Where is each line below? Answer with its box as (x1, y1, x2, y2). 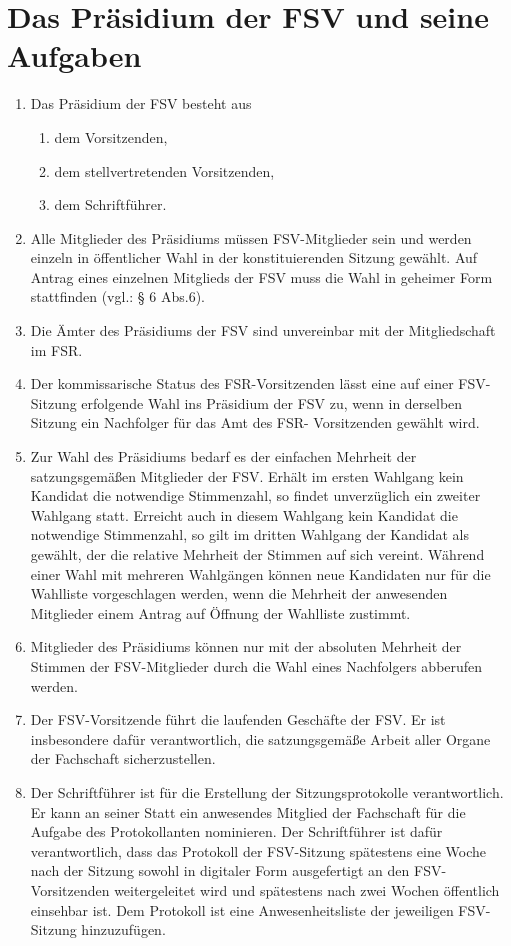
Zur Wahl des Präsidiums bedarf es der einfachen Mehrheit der (30, 446, 417, 467)
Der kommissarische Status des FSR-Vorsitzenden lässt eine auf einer (30, 373, 454, 394)
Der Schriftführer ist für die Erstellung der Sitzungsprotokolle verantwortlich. (30, 781, 504, 802)
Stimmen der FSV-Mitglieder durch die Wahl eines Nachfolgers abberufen (30, 655, 483, 676)
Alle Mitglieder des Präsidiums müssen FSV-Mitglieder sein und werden (30, 227, 472, 248)
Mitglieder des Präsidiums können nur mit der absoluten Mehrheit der (30, 636, 462, 657)
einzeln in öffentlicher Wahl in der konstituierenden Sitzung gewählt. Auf (30, 247, 478, 268)
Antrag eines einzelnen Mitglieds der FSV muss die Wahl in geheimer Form (30, 266, 493, 287)
